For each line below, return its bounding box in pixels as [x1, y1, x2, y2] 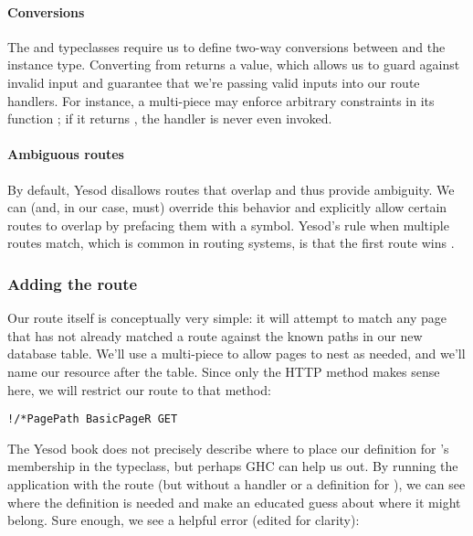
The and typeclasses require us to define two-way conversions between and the [7, 37, 446, 56]
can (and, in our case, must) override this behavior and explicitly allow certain [7, 198, 447, 217]
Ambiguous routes [7, 145, 124, 164]
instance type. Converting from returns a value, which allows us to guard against [7, 55, 460, 74]
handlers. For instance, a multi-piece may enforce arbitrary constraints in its [7, 91, 435, 110]
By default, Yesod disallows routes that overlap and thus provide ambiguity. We [7, 179, 455, 198]
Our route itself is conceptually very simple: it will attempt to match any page [7, 308, 447, 327]
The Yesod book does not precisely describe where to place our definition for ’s [7, 438, 449, 457]
